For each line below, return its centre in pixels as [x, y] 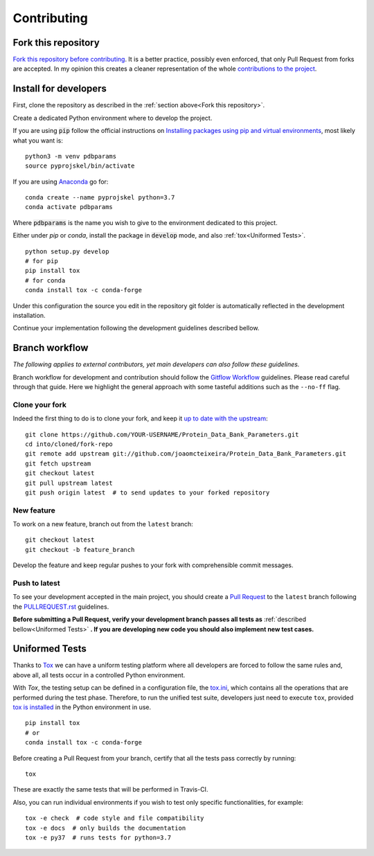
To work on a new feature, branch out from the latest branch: [103, 524]
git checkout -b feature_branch [80, 550]
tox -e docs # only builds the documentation [106, 828]
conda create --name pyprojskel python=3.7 [100, 198]
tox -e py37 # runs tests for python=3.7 [98, 837]
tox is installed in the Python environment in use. [82, 707]
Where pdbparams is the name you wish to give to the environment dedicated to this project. [145, 222]
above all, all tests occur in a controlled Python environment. [99, 675]
